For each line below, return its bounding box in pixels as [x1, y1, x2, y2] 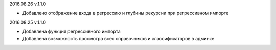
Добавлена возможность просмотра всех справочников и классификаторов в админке [22, 35, 215, 41]
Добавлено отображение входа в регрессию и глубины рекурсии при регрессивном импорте [22, 10, 229, 16]
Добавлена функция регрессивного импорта [22, 28, 121, 35]
